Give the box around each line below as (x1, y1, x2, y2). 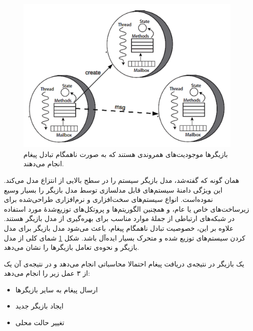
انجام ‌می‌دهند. (23, 158, 64, 169)
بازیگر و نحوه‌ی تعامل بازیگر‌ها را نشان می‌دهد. (4, 242, 139, 252)
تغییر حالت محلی (15, 317, 64, 328)
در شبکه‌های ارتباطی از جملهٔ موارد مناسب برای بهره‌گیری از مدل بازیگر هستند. (4, 213, 235, 223)
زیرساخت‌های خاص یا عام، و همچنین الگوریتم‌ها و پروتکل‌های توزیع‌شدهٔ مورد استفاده (4, 203, 249, 214)
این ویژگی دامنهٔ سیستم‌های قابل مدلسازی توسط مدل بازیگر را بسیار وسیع (4, 184, 223, 195)
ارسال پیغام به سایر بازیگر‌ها (15, 284, 98, 294)
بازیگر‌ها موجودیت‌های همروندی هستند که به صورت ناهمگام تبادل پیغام (23, 149, 228, 159)
